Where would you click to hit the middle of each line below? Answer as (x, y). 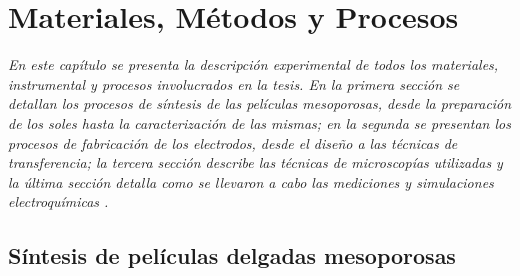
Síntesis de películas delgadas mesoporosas (232, 255)
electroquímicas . (58, 201)
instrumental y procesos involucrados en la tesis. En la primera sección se (234, 83)
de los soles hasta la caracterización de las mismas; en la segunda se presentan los (259, 122)
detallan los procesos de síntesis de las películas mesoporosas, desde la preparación (260, 103)
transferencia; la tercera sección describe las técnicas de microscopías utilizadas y (255, 162)
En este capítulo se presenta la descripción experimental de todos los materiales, (253, 64)
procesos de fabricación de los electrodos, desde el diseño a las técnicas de (233, 142)
